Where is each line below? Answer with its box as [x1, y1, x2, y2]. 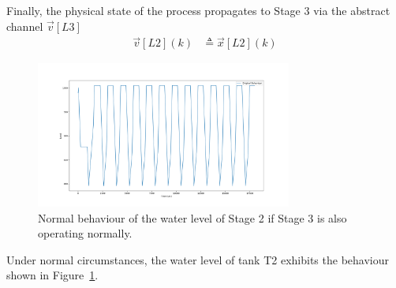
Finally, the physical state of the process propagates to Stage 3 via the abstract [6, 2, 390, 18]
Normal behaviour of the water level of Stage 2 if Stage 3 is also [38, 209, 347, 226]
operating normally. [38, 225, 133, 241]
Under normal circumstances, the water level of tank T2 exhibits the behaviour [6, 251, 389, 267]
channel [6, 17, 43, 34]
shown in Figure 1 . [6, 267, 99, 283]
